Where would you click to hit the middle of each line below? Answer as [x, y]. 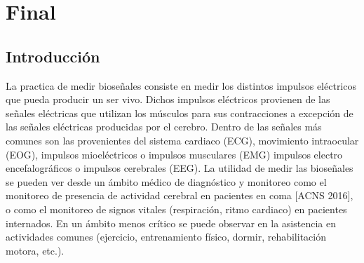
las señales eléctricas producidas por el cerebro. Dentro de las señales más [164, 127]
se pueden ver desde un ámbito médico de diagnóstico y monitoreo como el [166, 181]
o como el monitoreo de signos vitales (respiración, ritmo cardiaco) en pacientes [176, 209]
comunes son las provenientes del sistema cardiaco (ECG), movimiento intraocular [182, 140]
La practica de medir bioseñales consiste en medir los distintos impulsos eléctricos [181, 85]
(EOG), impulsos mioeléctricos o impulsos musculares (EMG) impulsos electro [174, 154]
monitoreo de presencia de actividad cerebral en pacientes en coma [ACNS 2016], [180, 195]
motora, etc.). [35, 250]
